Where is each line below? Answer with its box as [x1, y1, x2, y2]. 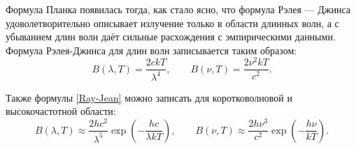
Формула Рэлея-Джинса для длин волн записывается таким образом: [6, 42, 297, 57]
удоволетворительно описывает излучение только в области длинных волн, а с [6, 15, 339, 30]
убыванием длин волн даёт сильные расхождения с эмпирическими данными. [6, 29, 336, 44]
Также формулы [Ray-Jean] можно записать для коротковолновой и [6, 90, 292, 104]
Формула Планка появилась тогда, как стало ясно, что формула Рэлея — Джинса [6, 2, 351, 16]
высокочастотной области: [6, 104, 116, 118]
